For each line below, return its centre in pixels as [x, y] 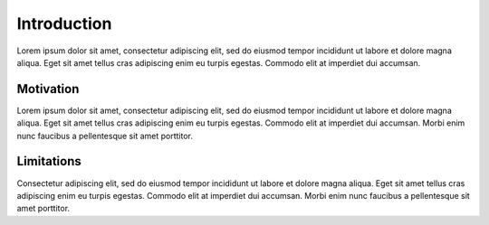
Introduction [64, 23]
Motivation [48, 89]
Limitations [49, 161]
